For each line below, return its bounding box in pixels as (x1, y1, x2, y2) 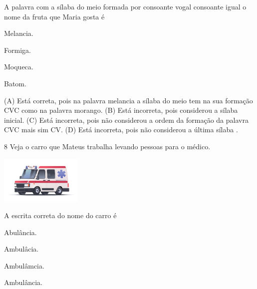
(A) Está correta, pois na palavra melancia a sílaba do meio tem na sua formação (4, 95, 253, 105)
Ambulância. (4, 277, 43, 288)
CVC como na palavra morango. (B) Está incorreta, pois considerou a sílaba (4, 105, 238, 115)
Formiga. (4, 44, 31, 55)
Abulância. (4, 227, 37, 237)
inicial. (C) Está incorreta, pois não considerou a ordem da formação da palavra (4, 114, 249, 125)
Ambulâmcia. (4, 260, 44, 271)
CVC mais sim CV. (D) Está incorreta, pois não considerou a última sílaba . (4, 124, 238, 135)
